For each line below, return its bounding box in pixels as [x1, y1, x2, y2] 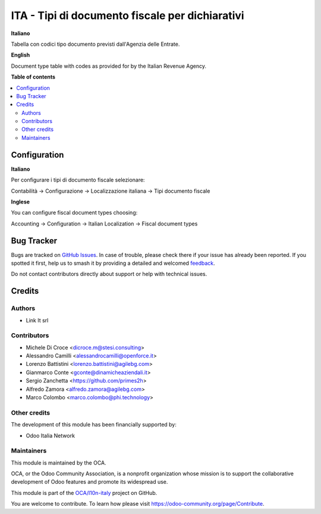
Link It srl [26, 316, 49, 324]
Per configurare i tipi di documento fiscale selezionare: [11, 176, 145, 184]
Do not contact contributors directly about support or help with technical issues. [11, 271, 207, 278]
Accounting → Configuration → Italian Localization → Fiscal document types [11, 220, 198, 227]
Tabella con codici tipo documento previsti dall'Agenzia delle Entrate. [11, 40, 180, 48]
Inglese [11, 198, 30, 205]
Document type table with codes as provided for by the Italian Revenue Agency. [11, 62, 207, 70]
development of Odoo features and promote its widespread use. [11, 478, 168, 485]
